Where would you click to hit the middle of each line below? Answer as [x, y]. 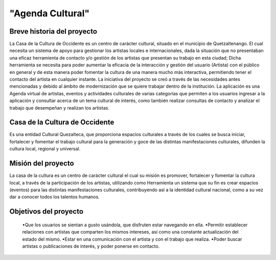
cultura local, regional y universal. [45, 149]
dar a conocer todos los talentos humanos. [54, 197]
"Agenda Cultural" [49, 13]
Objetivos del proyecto [47, 212]
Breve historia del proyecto [53, 31]
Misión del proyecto [42, 163]
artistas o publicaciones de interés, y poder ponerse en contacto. [91, 246]
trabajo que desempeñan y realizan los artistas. [59, 108]
